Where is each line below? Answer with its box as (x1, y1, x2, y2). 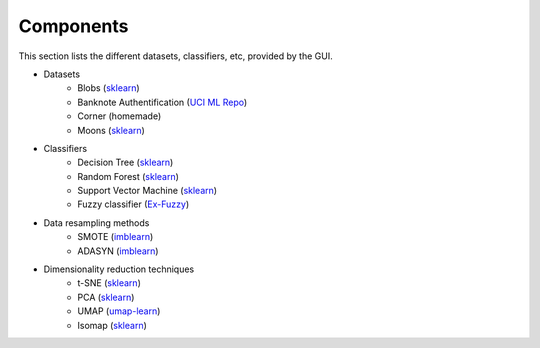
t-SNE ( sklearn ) (77, 277, 142, 289)
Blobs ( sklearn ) (77, 82, 140, 94)
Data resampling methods (43, 216, 150, 229)
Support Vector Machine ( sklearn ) (77, 185, 218, 197)
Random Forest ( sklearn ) (77, 170, 180, 182)
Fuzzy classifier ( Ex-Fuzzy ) (77, 198, 190, 210)
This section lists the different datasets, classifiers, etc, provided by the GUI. (18, 50, 334, 62)
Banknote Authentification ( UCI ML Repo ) (77, 96, 248, 108)
